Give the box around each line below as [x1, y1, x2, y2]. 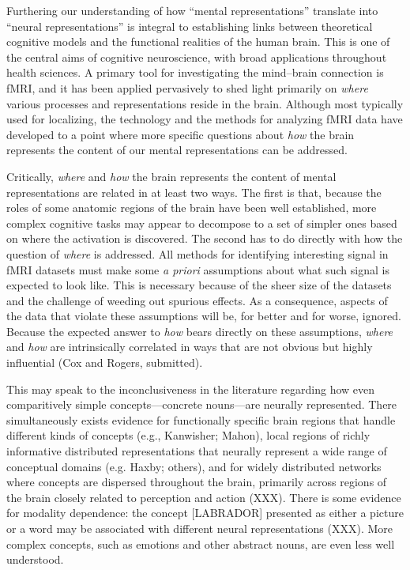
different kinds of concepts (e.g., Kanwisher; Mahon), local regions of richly [6, 427, 371, 444]
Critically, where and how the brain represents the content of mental [6, 168, 337, 184]
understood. [6, 551, 64, 568]
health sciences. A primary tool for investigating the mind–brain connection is [6, 64, 384, 81]
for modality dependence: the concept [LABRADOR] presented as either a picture [6, 504, 404, 521]
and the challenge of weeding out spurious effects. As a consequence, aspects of [6, 292, 388, 308]
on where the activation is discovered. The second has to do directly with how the [6, 230, 403, 247]
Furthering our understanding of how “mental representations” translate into [6, 2, 378, 18]
